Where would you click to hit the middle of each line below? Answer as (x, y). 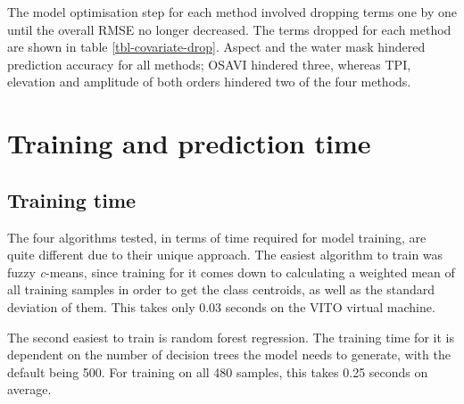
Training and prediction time (189, 143)
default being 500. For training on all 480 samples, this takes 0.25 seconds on (218, 371)
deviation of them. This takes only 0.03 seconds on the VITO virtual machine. (221, 306)
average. (29, 389)
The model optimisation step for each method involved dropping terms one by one (232, 12)
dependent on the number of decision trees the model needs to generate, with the (229, 355)
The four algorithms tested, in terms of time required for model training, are (217, 237)
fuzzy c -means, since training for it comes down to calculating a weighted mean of (231, 272)
